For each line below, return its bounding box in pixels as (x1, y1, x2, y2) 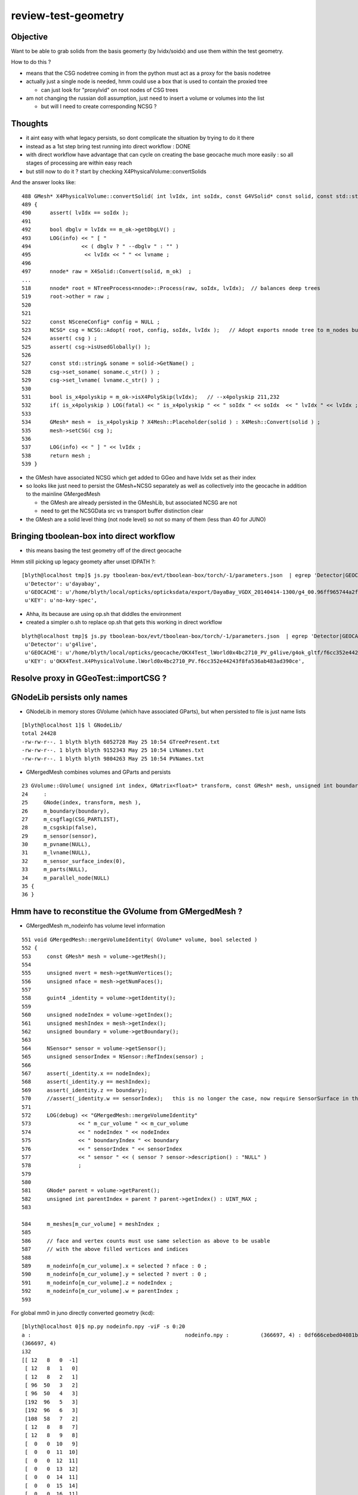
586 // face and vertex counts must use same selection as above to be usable (21, 1237, 270, 1244)
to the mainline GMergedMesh (26, 490, 101, 498)
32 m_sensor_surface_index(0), (21, 858, 126, 864)
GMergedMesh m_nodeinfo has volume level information (26, 922, 165, 929)
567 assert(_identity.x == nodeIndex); (21, 1070, 151, 1076)
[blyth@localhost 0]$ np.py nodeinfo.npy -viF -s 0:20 (21, 1323, 186, 1330)
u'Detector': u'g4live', (24, 640, 98, 648)
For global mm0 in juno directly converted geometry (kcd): (11, 1309, 155, 1316)
